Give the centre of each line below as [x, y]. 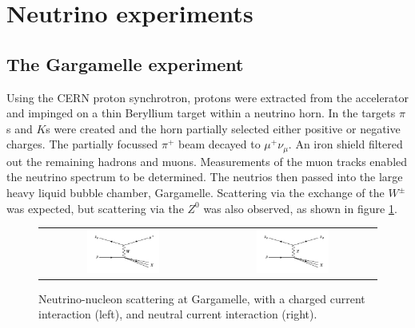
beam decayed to [219, 144]
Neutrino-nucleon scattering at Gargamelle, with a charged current [202, 298]
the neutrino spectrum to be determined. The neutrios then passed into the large [205, 177]
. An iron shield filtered [345, 144]
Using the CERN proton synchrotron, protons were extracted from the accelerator [208, 97]
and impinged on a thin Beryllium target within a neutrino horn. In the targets [201, 113]
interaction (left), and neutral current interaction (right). [178, 314]
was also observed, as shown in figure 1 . [300, 208]
